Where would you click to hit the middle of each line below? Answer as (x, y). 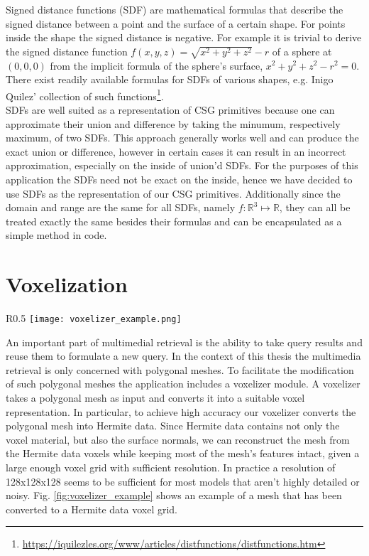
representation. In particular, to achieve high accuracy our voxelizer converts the (181, 411)
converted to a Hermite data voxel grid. (92, 509)
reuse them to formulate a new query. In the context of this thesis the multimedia (183, 356)
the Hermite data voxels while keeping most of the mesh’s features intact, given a (183, 453)
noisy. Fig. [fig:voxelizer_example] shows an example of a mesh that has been (174, 495)
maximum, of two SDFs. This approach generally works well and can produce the (182, 138)
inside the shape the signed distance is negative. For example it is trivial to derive (184, 37)
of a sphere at (302, 51)
